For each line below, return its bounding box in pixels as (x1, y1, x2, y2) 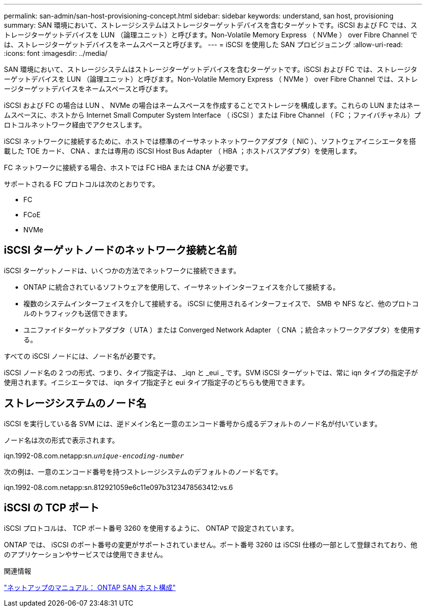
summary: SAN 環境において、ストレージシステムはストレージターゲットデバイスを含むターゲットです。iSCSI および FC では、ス (4, 21, 417, 29)
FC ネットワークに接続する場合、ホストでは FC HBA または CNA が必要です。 (4, 163, 252, 172)
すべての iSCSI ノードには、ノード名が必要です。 (4, 351, 160, 360)
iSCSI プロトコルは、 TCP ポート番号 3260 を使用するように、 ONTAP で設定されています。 (4, 524, 298, 532)
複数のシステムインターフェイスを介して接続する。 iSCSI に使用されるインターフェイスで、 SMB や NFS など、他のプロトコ (23, 299, 419, 308)
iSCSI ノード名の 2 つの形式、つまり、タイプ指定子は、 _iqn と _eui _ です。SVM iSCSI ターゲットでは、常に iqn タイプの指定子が (4, 368, 418, 377)
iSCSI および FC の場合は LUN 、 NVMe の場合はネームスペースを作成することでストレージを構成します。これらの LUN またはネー (4, 101, 420, 109)
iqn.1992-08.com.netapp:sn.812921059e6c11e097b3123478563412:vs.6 (4, 483, 233, 491)
